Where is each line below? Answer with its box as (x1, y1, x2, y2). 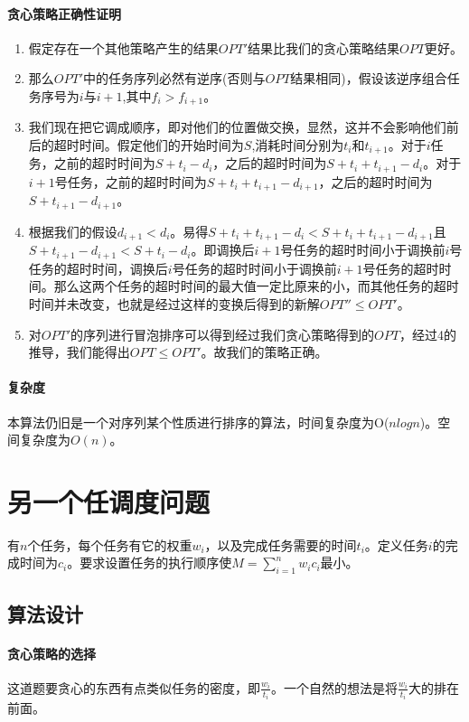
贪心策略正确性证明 (7, 4, 121, 23)
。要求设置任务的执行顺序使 (67, 553, 232, 572)
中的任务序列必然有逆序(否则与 (83, 69, 266, 88)
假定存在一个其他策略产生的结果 (28, 38, 219, 57)
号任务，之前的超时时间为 (54, 172, 207, 191)
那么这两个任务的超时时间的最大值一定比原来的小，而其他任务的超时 (53, 277, 459, 295)
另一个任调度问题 (7, 483, 211, 520)
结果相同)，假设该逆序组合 (290, 69, 447, 88)
